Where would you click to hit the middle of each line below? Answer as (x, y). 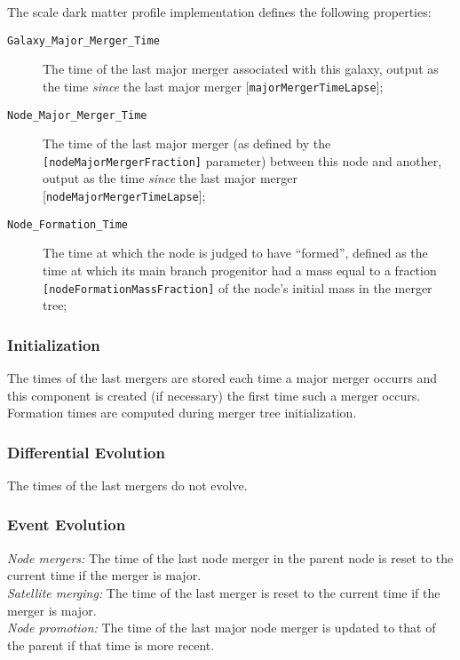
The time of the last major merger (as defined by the (187, 143)
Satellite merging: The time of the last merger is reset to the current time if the (224, 592)
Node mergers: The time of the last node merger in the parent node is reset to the (230, 557)
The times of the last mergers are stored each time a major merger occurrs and (222, 377)
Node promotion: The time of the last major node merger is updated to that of (222, 628)
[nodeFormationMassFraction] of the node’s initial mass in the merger (238, 287)
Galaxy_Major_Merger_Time (83, 40)
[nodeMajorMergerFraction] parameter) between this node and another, (242, 160)
